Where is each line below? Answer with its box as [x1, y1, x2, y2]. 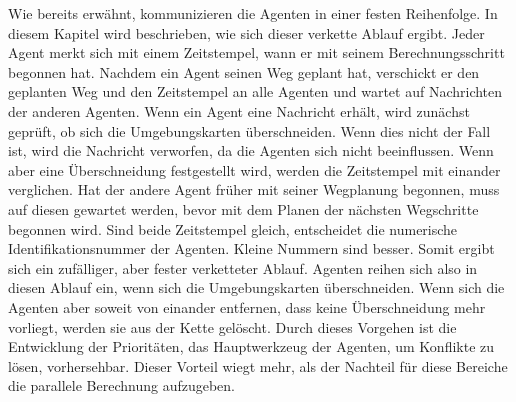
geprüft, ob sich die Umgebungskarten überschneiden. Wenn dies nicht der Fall [8, 120, 491, 141]
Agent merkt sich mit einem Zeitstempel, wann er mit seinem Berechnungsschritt [8, 42, 505, 63]
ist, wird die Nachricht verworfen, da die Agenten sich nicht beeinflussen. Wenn [8, 140, 494, 161]
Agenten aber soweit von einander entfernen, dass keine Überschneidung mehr [8, 296, 486, 317]
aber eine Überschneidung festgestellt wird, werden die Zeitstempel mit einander [8, 159, 501, 180]
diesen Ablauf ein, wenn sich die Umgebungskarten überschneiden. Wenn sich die [8, 277, 505, 298]
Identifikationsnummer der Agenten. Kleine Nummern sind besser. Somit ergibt [8, 238, 495, 259]
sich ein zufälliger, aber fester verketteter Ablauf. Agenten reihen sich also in [8, 257, 478, 278]
